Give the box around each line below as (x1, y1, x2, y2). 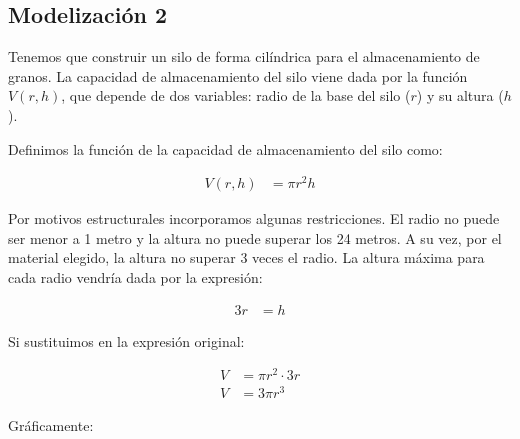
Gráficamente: (8, 414, 94, 435)
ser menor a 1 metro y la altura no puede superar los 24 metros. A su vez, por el (8, 227, 502, 248)
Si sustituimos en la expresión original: (8, 330, 245, 351)
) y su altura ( (416, 85, 504, 106)
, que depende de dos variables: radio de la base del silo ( (61, 85, 411, 106)
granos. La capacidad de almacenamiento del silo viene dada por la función (8, 65, 468, 86)
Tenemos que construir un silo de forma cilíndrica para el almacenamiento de (8, 46, 480, 67)
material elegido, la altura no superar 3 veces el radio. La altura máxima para (8, 247, 485, 268)
